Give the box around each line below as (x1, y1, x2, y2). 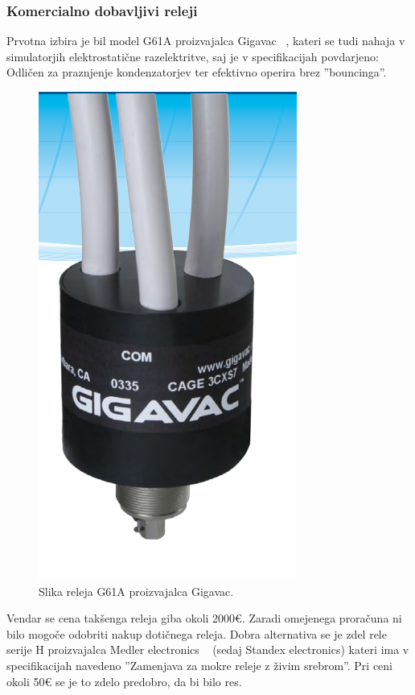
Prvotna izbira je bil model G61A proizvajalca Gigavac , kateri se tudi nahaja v (6, 32, 405, 49)
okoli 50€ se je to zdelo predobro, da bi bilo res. (6, 672, 242, 689)
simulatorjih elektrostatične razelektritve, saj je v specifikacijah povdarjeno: (6, 48, 379, 64)
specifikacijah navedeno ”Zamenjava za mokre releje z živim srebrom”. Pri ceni (6, 656, 392, 673)
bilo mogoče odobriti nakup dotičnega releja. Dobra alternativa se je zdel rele (6, 625, 387, 642)
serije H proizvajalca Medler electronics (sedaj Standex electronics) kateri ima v (6, 641, 409, 658)
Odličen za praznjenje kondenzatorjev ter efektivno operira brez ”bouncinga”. (6, 64, 387, 81)
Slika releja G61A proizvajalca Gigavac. (39, 582, 234, 599)
